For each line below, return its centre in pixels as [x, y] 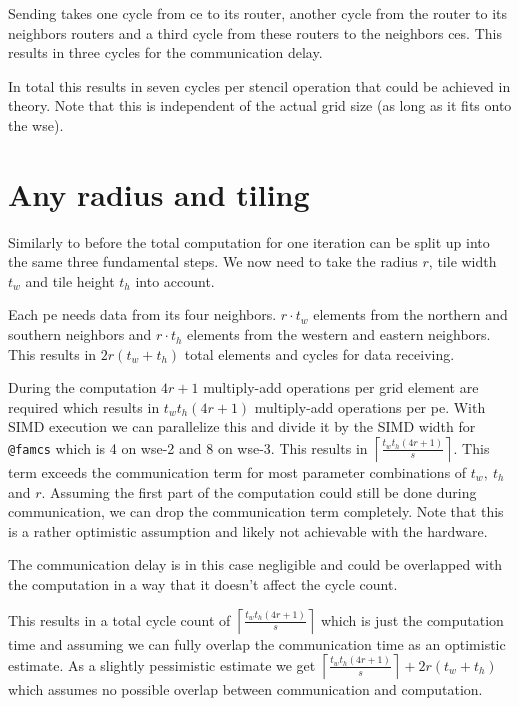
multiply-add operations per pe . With [370, 406]
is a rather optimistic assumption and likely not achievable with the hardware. [248, 530]
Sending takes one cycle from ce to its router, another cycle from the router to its [258, 13]
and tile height [70, 280]
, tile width [462, 261]
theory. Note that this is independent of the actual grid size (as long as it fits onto [260, 105]
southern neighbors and [80, 334]
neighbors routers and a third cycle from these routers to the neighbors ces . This [255, 32]
